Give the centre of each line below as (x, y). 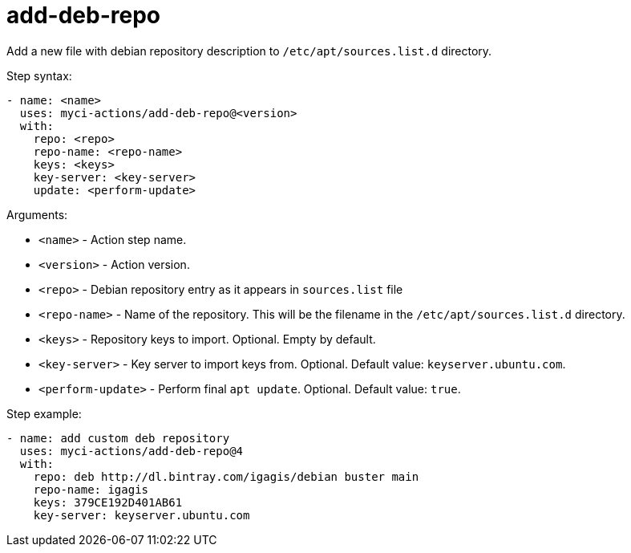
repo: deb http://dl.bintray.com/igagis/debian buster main (226, 476)
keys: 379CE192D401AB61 (108, 502)
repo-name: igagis (91, 489)
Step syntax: (39, 75)
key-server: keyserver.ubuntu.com (142, 515)
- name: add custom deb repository (118, 438)
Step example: (44, 413)
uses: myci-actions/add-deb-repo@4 (131, 451)
